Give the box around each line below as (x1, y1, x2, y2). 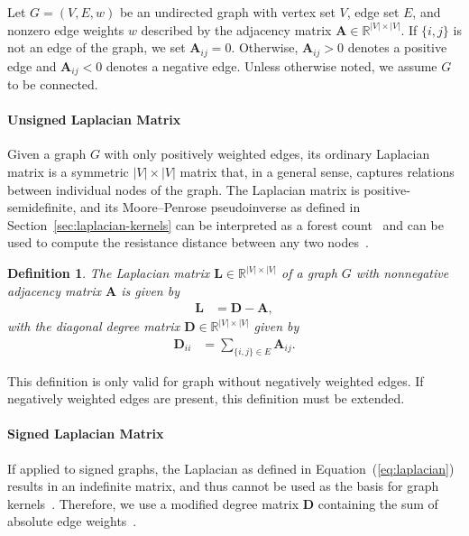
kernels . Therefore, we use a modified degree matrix (7, 494, 299, 513)
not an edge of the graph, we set (7, 38, 186, 57)
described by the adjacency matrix (141, 20, 332, 39)
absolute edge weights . (7, 512, 137, 531)
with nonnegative (355, 263, 449, 282)
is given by (121, 281, 179, 300)
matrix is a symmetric (7, 162, 129, 181)
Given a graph (7, 144, 87, 163)
